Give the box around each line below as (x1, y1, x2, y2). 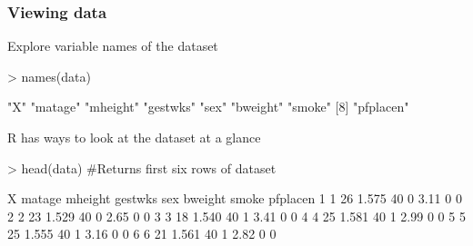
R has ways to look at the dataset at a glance (7, 128, 261, 146)
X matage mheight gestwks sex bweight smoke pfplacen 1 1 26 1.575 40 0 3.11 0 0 (7, 189, 462, 208)
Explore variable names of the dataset (7, 36, 218, 55)
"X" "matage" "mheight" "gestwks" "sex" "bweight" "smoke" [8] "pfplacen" (7, 97, 409, 116)
